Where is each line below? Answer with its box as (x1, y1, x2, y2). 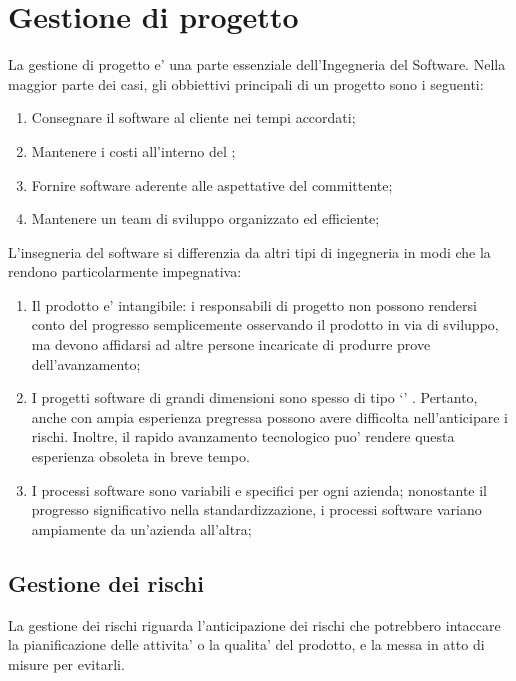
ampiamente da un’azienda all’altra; (31, 518, 252, 539)
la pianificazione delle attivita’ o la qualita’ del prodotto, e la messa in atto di (8, 634, 485, 655)
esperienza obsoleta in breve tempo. (31, 446, 250, 467)
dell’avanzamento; (31, 353, 141, 374)
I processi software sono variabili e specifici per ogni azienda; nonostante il (31, 479, 488, 500)
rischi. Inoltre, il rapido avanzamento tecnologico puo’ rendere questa (31, 426, 455, 447)
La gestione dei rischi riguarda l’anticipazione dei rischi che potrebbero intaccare (8, 614, 501, 635)
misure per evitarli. (8, 653, 125, 674)
